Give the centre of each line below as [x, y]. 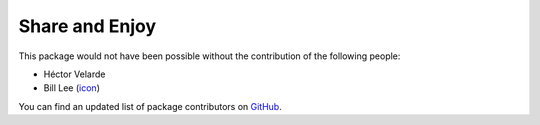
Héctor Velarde [74, 74]
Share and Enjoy [87, 26]
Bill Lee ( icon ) [71, 88]
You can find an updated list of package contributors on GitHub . [150, 106]
